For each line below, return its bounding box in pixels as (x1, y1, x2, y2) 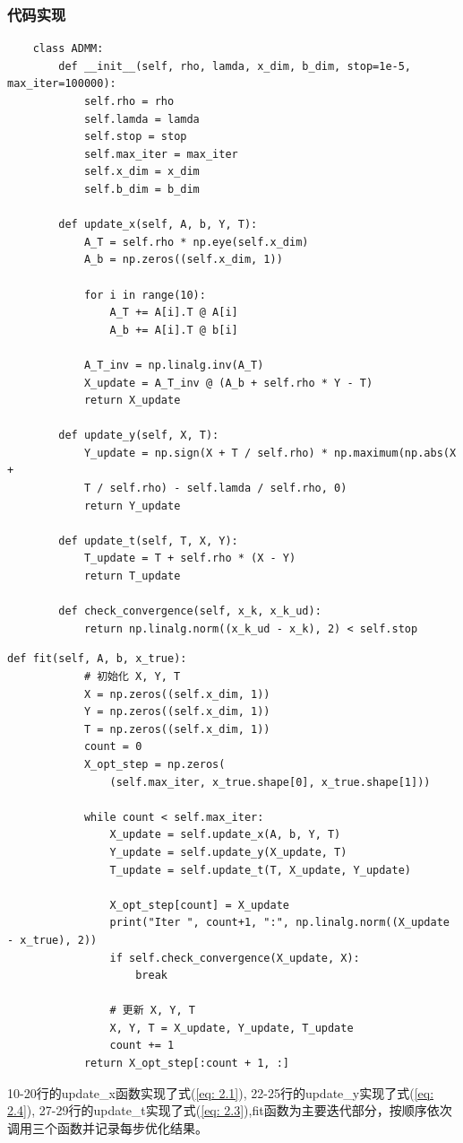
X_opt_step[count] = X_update (109, 898, 289, 912)
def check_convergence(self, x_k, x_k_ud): (58, 605, 322, 618)
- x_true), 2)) (7, 933, 98, 947)
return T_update (83, 570, 181, 583)
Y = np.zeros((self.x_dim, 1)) (83, 705, 270, 719)
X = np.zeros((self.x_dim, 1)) (83, 687, 270, 701)
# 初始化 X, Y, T (83, 670, 181, 683)
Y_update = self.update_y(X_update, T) (109, 845, 347, 859)
